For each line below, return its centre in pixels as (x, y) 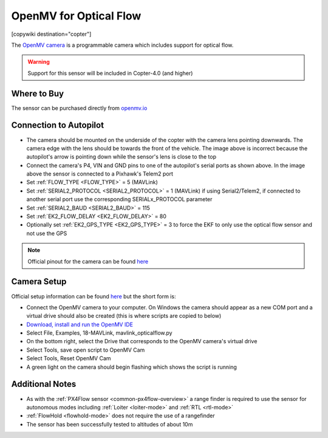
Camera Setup (39, 282)
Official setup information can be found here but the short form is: (94, 296)
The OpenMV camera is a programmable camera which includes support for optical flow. (122, 45)
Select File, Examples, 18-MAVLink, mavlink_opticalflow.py (99, 333)
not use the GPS (47, 233)
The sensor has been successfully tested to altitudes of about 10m (110, 424)
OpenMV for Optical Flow (76, 16)
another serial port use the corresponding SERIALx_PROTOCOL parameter (119, 199)
